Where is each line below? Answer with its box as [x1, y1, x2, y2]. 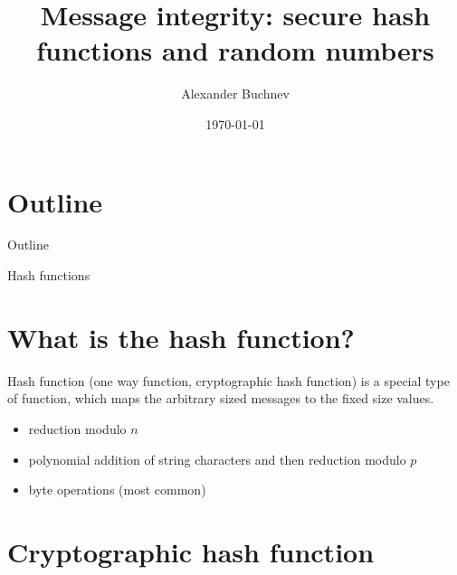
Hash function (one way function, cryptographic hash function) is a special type [7, 371, 450, 390]
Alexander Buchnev [181, 84, 290, 103]
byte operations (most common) [28, 480, 206, 499]
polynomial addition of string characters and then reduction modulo [28, 449, 406, 468]
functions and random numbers [36, 32, 434, 69]
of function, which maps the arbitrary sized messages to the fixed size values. [7, 389, 434, 408]
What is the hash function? [7, 318, 355, 355]
